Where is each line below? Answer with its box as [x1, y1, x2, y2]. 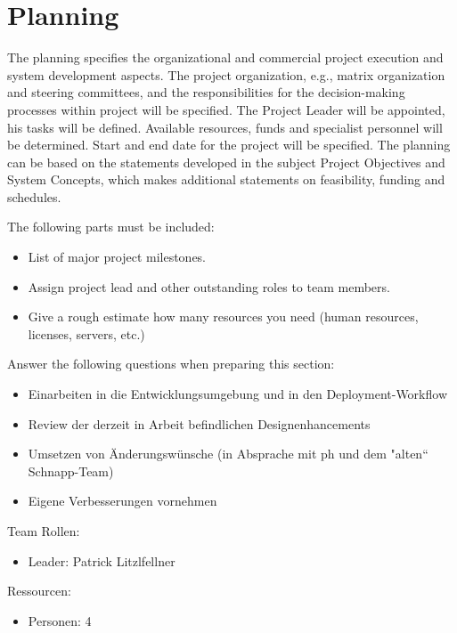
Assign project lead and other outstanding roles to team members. [28, 277, 390, 296]
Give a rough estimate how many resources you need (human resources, [28, 307, 419, 326]
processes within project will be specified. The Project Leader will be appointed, [7, 100, 445, 118]
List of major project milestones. [28, 248, 207, 266]
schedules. [7, 187, 61, 206]
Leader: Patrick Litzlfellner [28, 551, 175, 570]
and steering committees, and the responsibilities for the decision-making [7, 83, 405, 101]
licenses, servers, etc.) [28, 324, 145, 343]
